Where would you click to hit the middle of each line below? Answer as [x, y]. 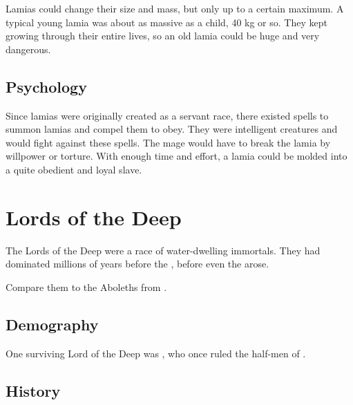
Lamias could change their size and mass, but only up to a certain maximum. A [175, 8]
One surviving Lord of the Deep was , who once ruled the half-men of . [156, 353]
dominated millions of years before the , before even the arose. [137, 264]
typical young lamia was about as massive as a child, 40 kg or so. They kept [166, 22]
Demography [52, 324]
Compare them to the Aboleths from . [86, 286]
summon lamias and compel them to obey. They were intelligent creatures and [172, 129]
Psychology [46, 86]
